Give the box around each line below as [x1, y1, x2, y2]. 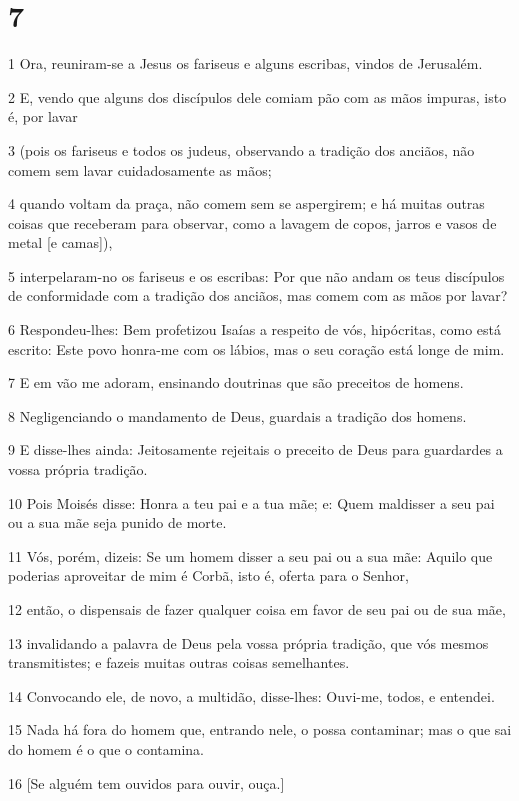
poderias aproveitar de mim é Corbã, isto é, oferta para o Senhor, [8, 565, 409, 586]
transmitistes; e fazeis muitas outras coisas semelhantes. [8, 652, 350, 673]
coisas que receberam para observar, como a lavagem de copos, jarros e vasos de [8, 212, 497, 233]
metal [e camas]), [8, 232, 113, 253]
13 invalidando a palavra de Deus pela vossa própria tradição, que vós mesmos [8, 632, 489, 653]
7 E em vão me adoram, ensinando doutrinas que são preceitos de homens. [8, 372, 464, 393]
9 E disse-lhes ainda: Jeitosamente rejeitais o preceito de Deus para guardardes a [8, 439, 503, 460]
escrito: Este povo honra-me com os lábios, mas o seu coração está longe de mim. [8, 338, 505, 359]
